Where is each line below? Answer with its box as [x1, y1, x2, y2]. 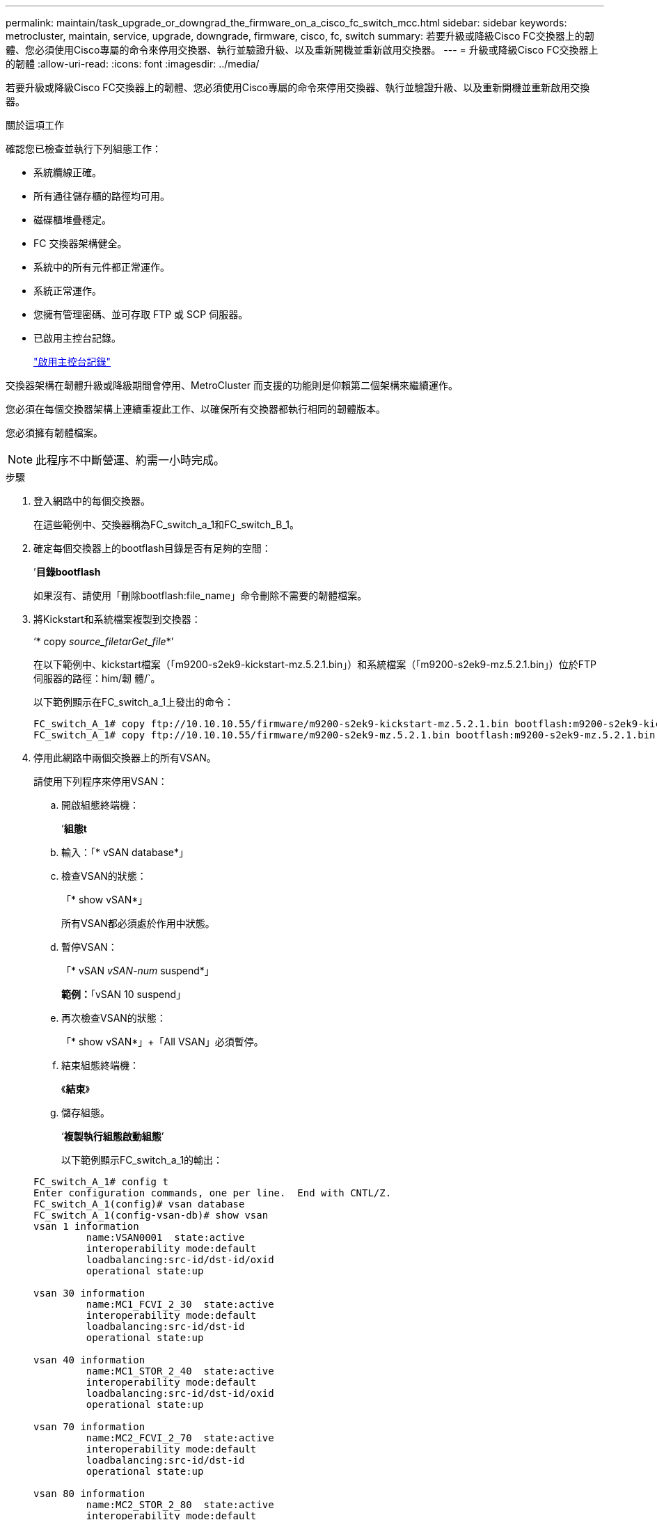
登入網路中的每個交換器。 [33, 495, 150, 507]
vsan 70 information [33, 1421, 145, 1432]
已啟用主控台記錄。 [33, 332, 121, 344]
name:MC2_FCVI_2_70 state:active [86, 1432, 274, 1443]
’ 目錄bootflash [33, 566, 101, 578]
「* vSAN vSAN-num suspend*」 [61, 965, 214, 976]
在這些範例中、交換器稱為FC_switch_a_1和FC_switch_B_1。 [33, 518, 299, 530]
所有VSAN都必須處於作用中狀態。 [61, 917, 215, 929]
